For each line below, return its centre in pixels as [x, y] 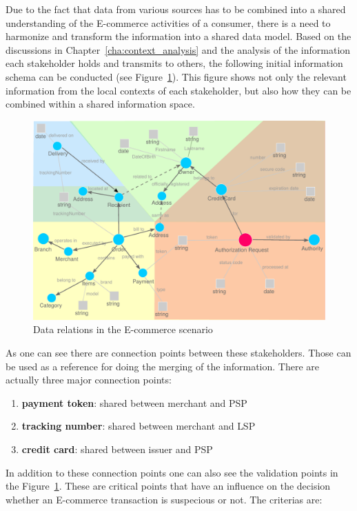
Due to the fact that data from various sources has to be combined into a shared [176, 9]
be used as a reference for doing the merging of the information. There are [163, 366]
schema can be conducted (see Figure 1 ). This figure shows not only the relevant [176, 76]
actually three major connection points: [89, 380]
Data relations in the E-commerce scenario [123, 329]
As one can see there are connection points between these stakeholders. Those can [178, 352]
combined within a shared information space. [100, 104]
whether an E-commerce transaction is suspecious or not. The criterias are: [164, 499]
